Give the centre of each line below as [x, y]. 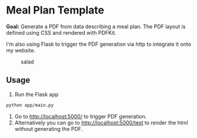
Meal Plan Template [55, 10]
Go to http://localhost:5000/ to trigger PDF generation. [81, 116]
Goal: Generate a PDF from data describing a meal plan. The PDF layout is [96, 26]
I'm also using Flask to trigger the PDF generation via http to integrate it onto [99, 44]
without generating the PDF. [49, 129]
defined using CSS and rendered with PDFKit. [61, 32]
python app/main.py [30, 105]
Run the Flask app [36, 94]
